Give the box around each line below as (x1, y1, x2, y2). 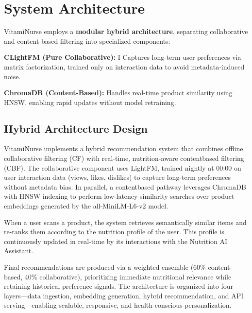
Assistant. (4, 245, 34, 256)
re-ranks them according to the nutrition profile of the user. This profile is (4, 226, 224, 237)
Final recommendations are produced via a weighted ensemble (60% (4, 262, 206, 272)
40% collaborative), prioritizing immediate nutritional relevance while (24, 271, 232, 281)
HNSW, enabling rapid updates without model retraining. (4, 97, 176, 107)
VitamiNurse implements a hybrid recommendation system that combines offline (4, 143, 243, 154)
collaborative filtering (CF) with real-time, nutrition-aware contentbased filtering (4, 153, 244, 163)
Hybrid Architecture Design (4, 121, 148, 136)
